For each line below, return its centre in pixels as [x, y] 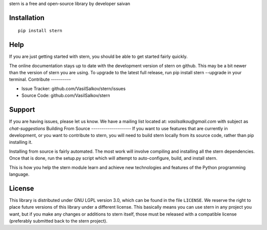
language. [19, 174]
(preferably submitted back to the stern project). [58, 221]
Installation [27, 18]
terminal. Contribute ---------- [40, 80]
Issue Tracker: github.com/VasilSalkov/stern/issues [74, 89]
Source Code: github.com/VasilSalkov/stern [66, 95]
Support [22, 110]
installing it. [21, 142]
